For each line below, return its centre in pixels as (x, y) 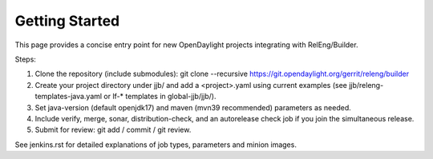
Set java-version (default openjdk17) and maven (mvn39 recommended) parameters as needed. (193, 107)
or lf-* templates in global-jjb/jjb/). (160, 97)
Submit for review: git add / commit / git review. (113, 130)
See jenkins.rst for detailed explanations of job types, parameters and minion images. (156, 145)
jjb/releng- (366, 85)
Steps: (25, 59)
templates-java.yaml (69, 97)
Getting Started (67, 21)
